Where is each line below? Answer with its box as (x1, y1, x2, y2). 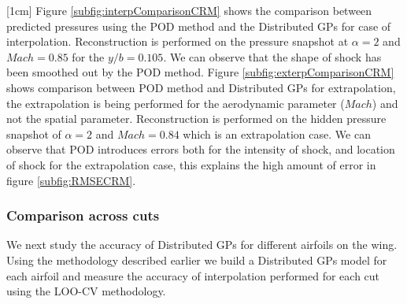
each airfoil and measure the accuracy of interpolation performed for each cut (6, 267, 380, 284)
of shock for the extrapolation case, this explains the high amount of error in (6, 156, 376, 172)
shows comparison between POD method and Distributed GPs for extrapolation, (6, 79, 396, 95)
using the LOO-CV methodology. (6, 283, 166, 299)
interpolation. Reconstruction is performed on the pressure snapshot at (6, 33, 349, 50)
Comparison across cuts (6, 206, 160, 225)
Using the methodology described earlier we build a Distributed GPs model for (6, 251, 387, 268)
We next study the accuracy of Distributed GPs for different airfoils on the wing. (6, 236, 398, 253)
